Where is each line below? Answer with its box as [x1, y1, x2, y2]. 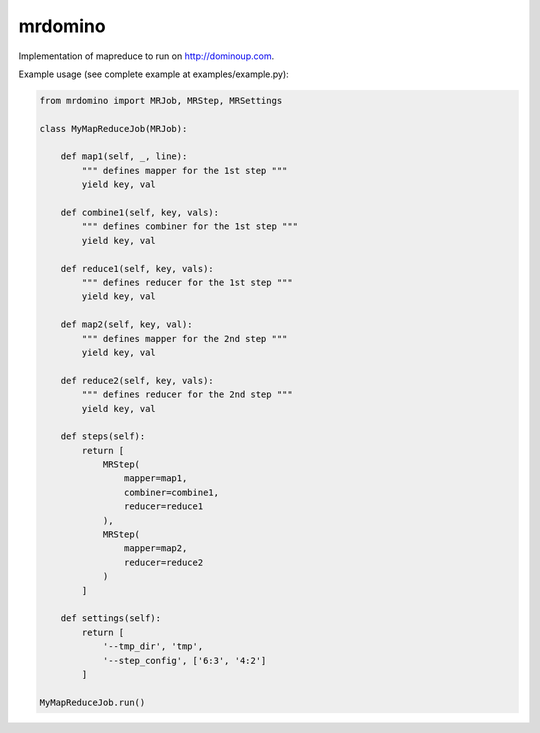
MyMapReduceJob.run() [39, 696, 146, 708]
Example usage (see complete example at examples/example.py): [18, 68, 289, 80]
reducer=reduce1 [123, 501, 204, 512]
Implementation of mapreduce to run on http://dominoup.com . [18, 50, 275, 62]
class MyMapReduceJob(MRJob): [39, 123, 188, 134]
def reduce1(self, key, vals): [60, 263, 214, 274]
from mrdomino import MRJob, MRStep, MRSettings [39, 95, 283, 106]
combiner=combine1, [123, 486, 220, 498]
